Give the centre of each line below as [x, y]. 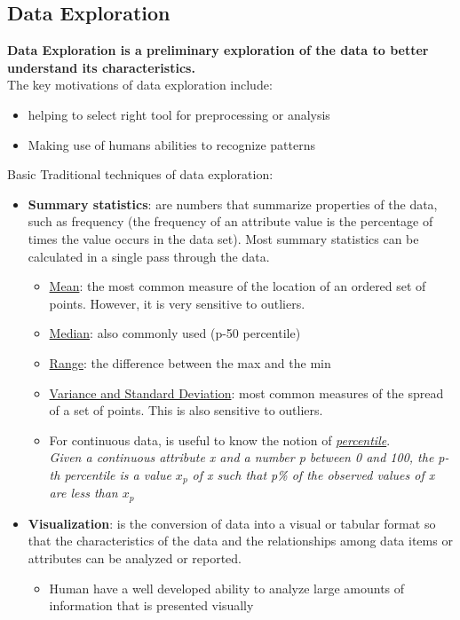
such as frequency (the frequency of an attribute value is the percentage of [230, 221]
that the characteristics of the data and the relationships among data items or [240, 541]
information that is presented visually [151, 605]
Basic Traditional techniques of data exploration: [140, 174]
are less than [83, 493]
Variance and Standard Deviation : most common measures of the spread [246, 392]
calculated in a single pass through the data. [149, 256]
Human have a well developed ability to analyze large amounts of [227, 588]
